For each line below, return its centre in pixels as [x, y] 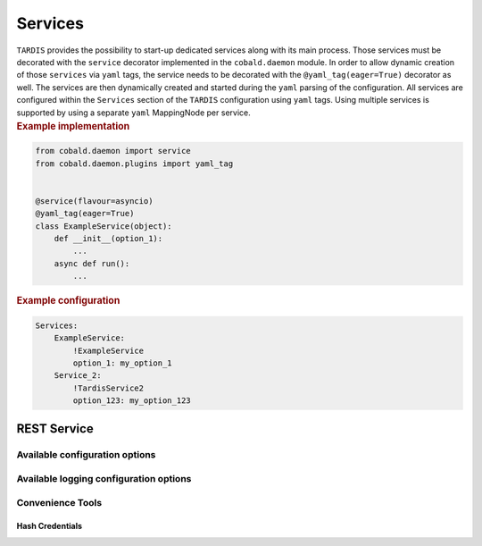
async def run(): [92, 263]
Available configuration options [86, 455]
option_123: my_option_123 [132, 401]
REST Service [55, 429]
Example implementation [73, 126]
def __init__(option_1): [108, 239]
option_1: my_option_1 [123, 363]
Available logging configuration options [104, 479]
